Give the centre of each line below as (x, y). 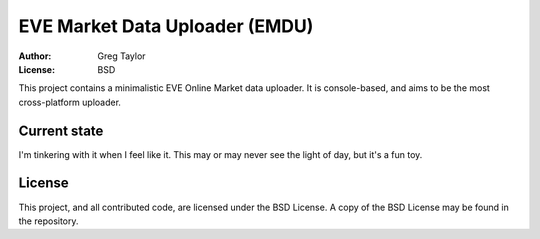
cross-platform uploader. (70, 102)
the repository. (48, 221)
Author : (35, 56)
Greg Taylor (121, 56)
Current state (61, 130)
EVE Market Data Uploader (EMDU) (166, 26)
